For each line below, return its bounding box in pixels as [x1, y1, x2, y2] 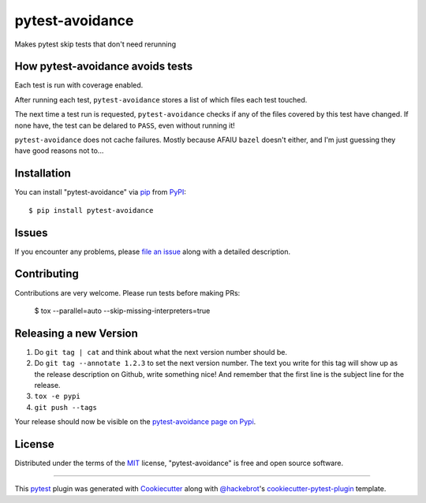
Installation [14, 166, 71, 181]
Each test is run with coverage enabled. [14, 80, 144, 90]
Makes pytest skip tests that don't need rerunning [14, 39, 177, 49]
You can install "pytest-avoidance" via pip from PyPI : [14, 188, 187, 197]
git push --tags [34, 403, 98, 412]
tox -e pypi [34, 392, 80, 401]
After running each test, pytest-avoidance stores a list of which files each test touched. [14, 95, 308, 104]
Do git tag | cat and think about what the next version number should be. [34, 347, 288, 356]
